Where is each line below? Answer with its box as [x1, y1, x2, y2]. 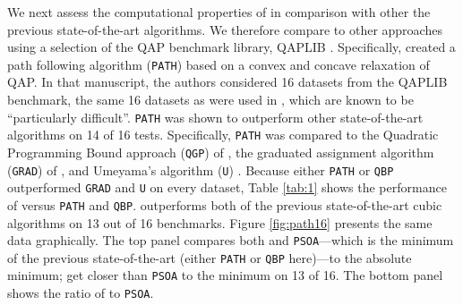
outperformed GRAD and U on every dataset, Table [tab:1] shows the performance [7, 178, 447, 197]
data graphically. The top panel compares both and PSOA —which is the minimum [7, 231, 454, 250]
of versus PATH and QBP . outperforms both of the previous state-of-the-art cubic [7, 195, 442, 214]
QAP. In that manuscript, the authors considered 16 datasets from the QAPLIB [7, 72, 448, 91]
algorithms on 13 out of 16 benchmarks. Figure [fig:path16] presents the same [7, 213, 433, 232]
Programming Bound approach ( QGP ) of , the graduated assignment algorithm [7, 142, 434, 161]
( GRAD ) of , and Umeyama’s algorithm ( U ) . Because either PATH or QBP [7, 160, 394, 179]
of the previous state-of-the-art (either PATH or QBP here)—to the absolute [7, 248, 412, 267]
